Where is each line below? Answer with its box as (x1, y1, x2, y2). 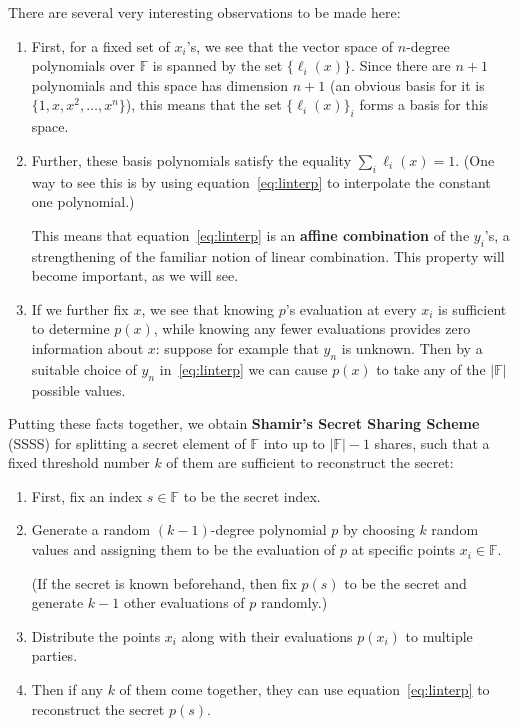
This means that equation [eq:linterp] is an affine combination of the (31, 224, 470, 245)
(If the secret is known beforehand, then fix (31, 572, 297, 593)
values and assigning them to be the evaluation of (31, 539, 336, 560)
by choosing (343, 519, 415, 540)
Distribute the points (31, 625, 161, 646)
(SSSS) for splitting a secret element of (8, 432, 246, 453)
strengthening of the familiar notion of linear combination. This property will (31, 245, 505, 266)
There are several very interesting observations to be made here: (8, 2, 401, 22)
